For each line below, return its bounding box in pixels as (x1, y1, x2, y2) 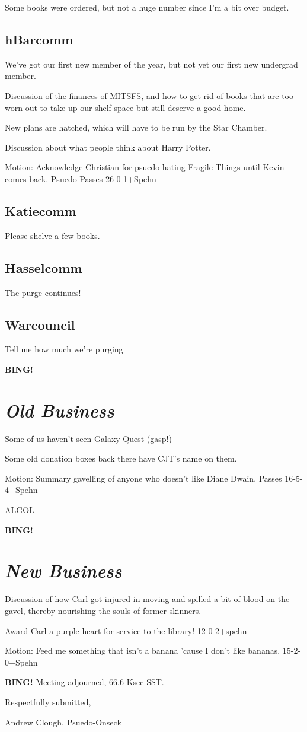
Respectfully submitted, (5, 695, 91, 708)
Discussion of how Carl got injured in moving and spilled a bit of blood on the (5, 593, 290, 605)
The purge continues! (5, 286, 81, 298)
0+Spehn (5, 655, 38, 668)
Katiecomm (5, 201, 76, 219)
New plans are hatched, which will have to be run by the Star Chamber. (5, 121, 267, 133)
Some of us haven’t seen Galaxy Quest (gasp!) (5, 432, 172, 444)
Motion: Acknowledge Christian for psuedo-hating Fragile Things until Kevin (5, 161, 284, 173)
